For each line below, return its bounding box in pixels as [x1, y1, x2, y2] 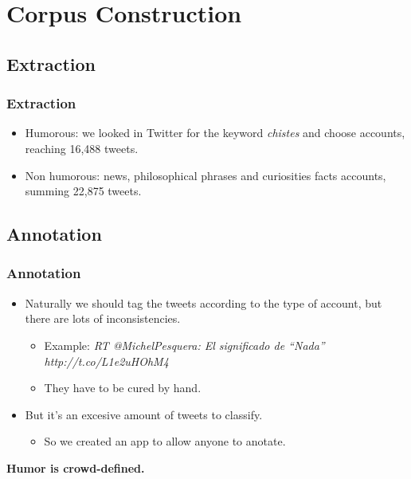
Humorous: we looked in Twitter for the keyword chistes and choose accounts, [25, 124, 405, 141]
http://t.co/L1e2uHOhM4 [44, 352, 169, 369]
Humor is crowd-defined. [6, 459, 145, 476]
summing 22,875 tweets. [25, 183, 142, 199]
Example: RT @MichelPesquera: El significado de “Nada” [44, 336, 325, 353]
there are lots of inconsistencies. [25, 310, 181, 327]
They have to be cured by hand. [44, 379, 202, 396]
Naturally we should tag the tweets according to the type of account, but [25, 294, 382, 311]
